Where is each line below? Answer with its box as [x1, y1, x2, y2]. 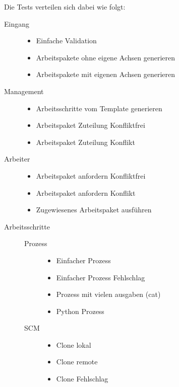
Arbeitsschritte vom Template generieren [36, 103, 162, 113]
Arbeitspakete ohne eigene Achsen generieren [36, 52, 175, 62]
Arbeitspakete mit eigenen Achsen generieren [36, 69, 175, 80]
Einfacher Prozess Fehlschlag [56, 272, 145, 282]
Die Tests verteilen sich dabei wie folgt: [4, 2, 126, 12]
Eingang [4, 18, 29, 29]
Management [4, 86, 44, 96]
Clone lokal [56, 339, 91, 350]
